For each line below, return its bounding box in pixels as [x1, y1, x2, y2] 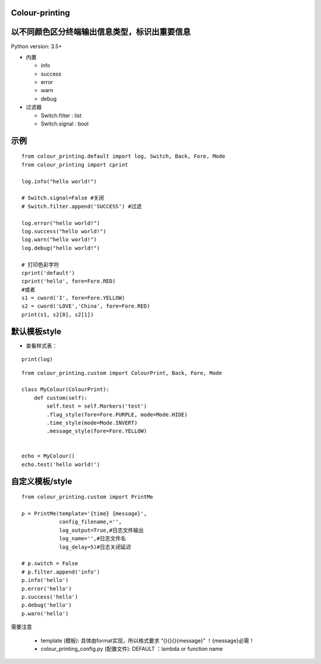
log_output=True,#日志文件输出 [59, 527, 144, 534]
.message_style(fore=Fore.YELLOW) [46, 428, 147, 434]
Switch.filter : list [40, 112, 82, 119]
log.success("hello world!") [21, 228, 106, 234]
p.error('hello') [21, 585, 72, 592]
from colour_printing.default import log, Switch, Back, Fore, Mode [21, 153, 225, 160]
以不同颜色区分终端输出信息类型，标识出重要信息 [11, 27, 191, 37]
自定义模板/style [11, 476, 73, 486]
